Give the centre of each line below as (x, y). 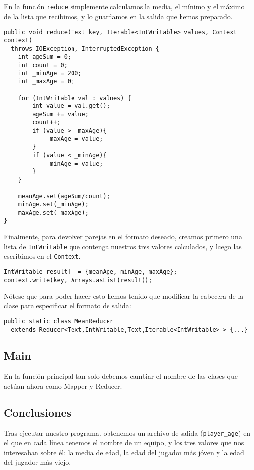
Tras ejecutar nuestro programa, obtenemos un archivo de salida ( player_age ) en (127, 433)
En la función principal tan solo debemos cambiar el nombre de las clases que (121, 376)
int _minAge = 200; (50, 73)
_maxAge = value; (74, 139)
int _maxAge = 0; (46, 82)
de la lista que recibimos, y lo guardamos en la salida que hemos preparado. (118, 16)
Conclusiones (38, 412)
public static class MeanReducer (59, 321)
